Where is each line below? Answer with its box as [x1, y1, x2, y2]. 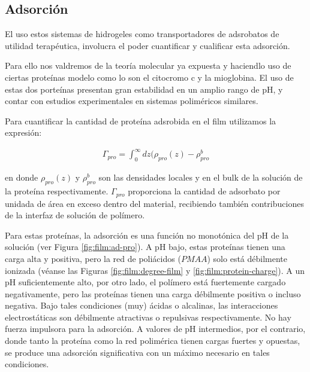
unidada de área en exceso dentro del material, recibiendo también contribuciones [5, 197, 304, 209]
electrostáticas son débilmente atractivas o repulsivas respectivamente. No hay [5, 310, 291, 323]
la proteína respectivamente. [5, 185, 109, 197]
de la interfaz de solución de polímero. [5, 209, 145, 221]
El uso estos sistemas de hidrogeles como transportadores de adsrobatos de [5, 28, 279, 40]
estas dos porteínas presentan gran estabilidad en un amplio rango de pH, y [5, 83, 283, 95]
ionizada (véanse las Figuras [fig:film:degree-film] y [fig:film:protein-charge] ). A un [5, 264, 305, 276]
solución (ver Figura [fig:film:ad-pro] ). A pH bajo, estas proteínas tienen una [5, 240, 285, 253]
